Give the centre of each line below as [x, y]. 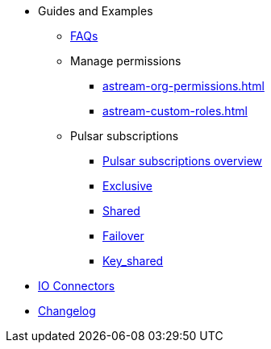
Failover [123, 236]
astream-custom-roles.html [175, 111]
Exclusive [127, 186]
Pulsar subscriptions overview [183, 161]
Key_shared [133, 261]
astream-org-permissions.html [183, 86]
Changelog [67, 311]
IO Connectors [77, 286]
